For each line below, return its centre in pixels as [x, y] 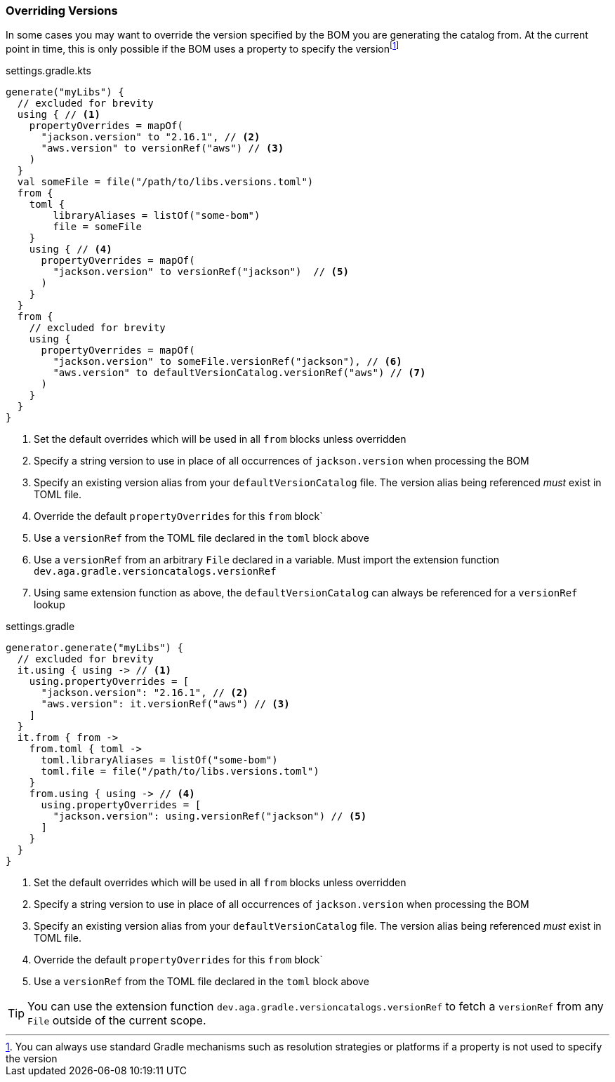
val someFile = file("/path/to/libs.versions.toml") [165, 182]
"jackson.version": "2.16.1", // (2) [145, 693]
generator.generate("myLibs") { [94, 648]
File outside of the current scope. [117, 1021]
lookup [49, 605]
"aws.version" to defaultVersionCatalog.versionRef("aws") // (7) [239, 373]
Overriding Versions [62, 11]
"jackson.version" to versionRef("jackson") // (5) [201, 272]
